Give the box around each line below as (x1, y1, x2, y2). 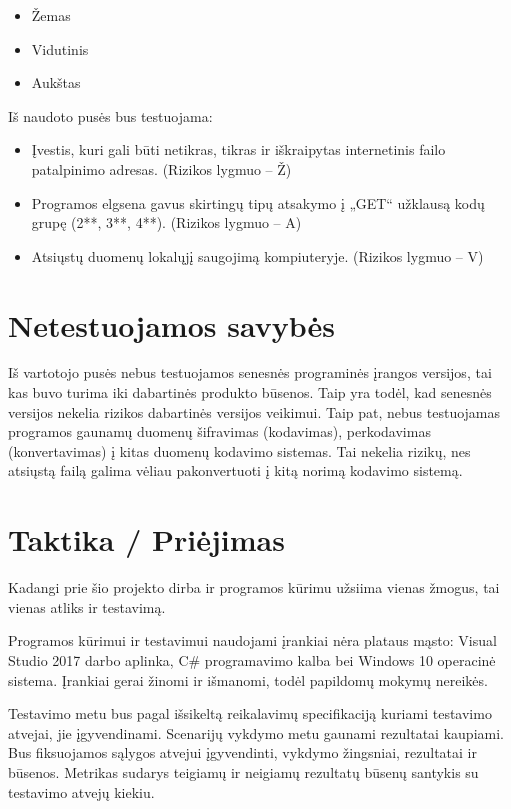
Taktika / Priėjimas (8, 519, 285, 560)
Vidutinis (31, 38, 89, 59)
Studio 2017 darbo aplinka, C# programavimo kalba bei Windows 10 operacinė (8, 649, 496, 670)
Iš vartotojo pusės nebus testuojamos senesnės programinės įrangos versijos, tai (8, 362, 492, 383)
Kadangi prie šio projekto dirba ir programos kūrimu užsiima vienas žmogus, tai (8, 577, 500, 598)
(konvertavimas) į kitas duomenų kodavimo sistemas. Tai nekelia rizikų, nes (8, 440, 471, 461)
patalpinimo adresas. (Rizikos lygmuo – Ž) (31, 158, 292, 179)
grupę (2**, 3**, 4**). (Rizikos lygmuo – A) (31, 212, 302, 233)
